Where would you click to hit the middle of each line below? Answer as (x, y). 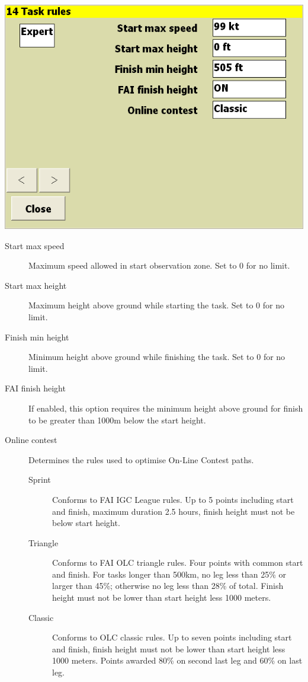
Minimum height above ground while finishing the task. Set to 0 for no (157, 357)
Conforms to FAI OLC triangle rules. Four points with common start (178, 563)
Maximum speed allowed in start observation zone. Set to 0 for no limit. (159, 265)
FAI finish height (35, 388)
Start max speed (35, 245)
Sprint (40, 479)
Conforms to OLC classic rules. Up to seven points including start (172, 637)
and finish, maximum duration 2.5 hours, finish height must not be (174, 511)
